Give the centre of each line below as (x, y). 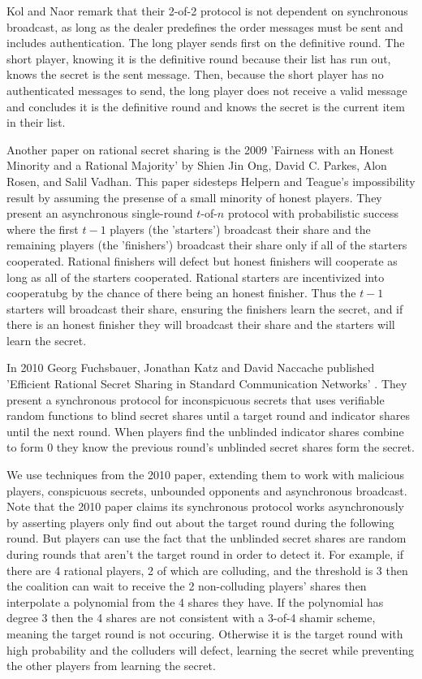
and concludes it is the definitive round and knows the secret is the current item (206, 106)
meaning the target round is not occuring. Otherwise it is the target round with (205, 633)
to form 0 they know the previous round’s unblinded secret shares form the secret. (211, 447)
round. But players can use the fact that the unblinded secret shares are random (207, 538)
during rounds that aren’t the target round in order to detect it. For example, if (205, 554)
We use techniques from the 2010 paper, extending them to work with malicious (205, 475)
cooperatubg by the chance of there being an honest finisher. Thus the (181, 293)
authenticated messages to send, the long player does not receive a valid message (207, 90)
